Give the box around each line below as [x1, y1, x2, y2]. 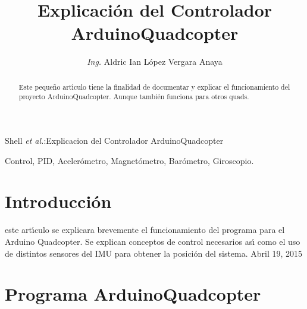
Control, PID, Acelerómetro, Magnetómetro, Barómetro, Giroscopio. [5, 154, 254, 166]
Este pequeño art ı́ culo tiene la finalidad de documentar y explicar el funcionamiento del [18, 81, 290, 92]
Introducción [5, 189, 112, 213]
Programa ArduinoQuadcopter [5, 282, 261, 306]
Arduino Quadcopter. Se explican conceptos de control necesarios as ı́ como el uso [5, 235, 300, 247]
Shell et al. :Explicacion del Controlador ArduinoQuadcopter [5, 134, 224, 147]
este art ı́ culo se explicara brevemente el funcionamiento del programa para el [5, 223, 285, 236]
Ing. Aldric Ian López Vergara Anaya [87, 55, 223, 68]
